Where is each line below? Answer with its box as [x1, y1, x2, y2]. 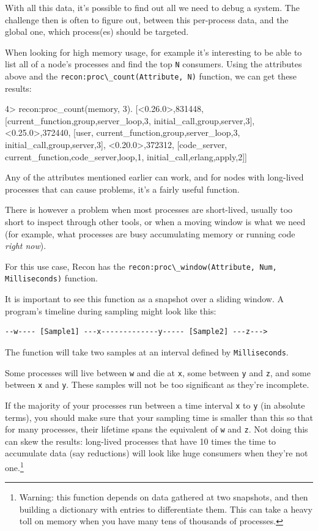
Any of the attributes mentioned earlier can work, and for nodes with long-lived [5, 171, 304, 184]
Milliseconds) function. [5, 272, 98, 284]
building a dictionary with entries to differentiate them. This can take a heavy [19, 502, 312, 515]
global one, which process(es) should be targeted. [5, 25, 189, 38]
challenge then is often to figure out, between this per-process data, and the [5, 13, 289, 26]
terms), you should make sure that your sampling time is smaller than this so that [5, 410, 313, 423]
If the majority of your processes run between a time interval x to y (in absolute [5, 398, 305, 411]
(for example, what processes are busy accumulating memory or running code [5, 227, 295, 240]
